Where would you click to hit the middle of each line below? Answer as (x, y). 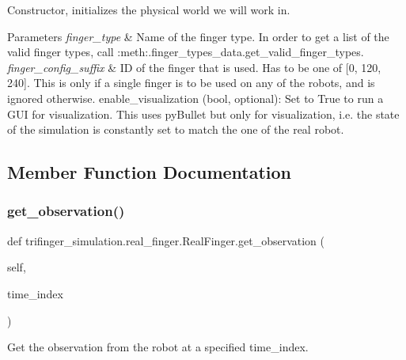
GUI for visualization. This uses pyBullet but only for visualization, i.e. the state (203, 114)
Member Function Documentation (150, 172)
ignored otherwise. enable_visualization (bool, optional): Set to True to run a (195, 98)
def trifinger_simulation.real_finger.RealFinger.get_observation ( (166, 240)
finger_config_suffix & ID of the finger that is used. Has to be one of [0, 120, (194, 67)
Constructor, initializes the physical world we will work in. (149, 9)
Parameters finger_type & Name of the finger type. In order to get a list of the (198, 36)
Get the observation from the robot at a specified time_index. (158, 347)
